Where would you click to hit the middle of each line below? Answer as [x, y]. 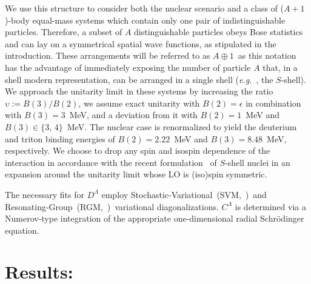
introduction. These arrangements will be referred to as [108, 55]
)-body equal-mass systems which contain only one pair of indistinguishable [145, 20]
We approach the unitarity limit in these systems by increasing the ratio [139, 91]
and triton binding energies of [60, 138]
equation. [22, 230]
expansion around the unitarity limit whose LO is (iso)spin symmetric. [136, 174]
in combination [273, 103]
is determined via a [270, 206]
